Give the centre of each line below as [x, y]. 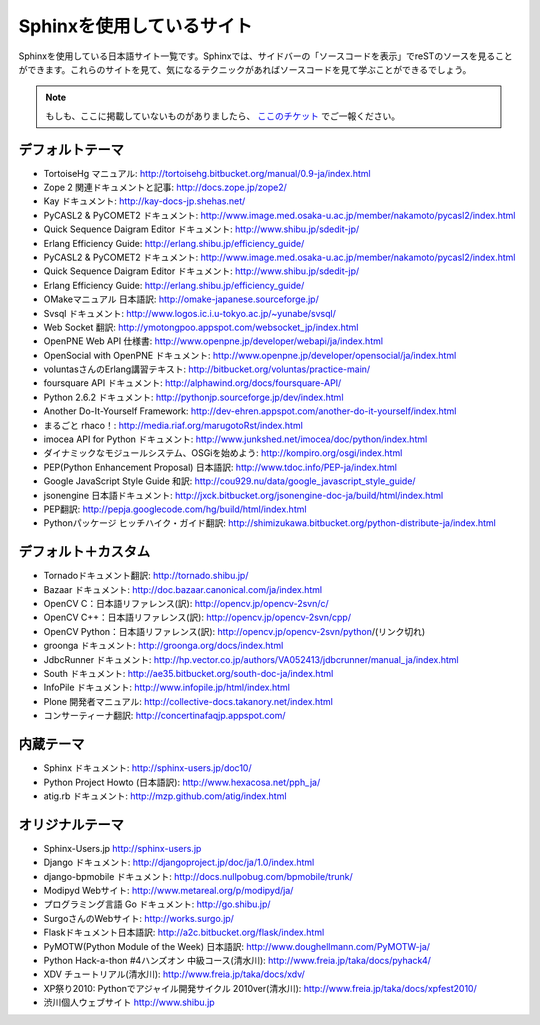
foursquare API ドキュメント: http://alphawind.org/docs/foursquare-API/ [192, 383]
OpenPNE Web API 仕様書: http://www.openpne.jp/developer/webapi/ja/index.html [213, 341]
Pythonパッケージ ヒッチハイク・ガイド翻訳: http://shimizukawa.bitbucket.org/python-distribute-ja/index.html [270, 523]
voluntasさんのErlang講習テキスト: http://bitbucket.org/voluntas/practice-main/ [207, 369]
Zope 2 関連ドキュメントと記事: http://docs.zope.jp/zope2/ [165, 187]
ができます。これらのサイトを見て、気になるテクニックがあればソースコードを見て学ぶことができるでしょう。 [245, 69]
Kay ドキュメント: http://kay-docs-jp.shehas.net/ [144, 201]
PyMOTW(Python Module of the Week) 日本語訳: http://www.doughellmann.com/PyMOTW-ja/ [236, 946]
